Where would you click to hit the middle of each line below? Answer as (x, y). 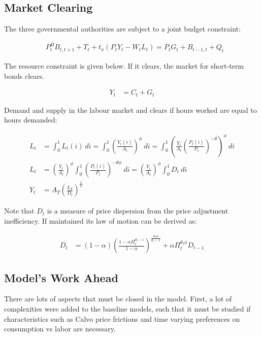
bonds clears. (24, 75)
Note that (19, 211)
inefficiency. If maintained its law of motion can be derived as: (101, 221)
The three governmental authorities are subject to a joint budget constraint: (122, 29)
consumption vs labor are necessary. (60, 329)
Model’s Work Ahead (61, 277)
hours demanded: (31, 120)
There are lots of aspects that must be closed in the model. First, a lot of (118, 299)
